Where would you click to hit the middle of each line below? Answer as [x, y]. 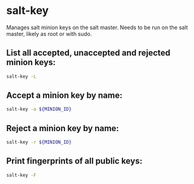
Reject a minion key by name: [63, 128]
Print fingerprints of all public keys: [74, 161]
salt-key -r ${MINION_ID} [39, 142]
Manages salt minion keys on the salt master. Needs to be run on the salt [97, 27]
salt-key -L [21, 77]
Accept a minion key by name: [64, 96]
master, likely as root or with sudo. [49, 33]
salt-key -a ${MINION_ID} [39, 109]
